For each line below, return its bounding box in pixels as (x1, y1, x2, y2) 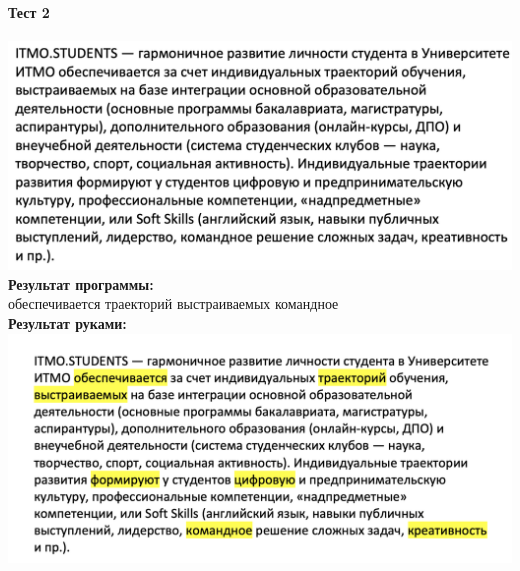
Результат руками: (8, 312, 127, 333)
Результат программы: (8, 273, 154, 294)
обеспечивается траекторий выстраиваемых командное (8, 293, 339, 314)
